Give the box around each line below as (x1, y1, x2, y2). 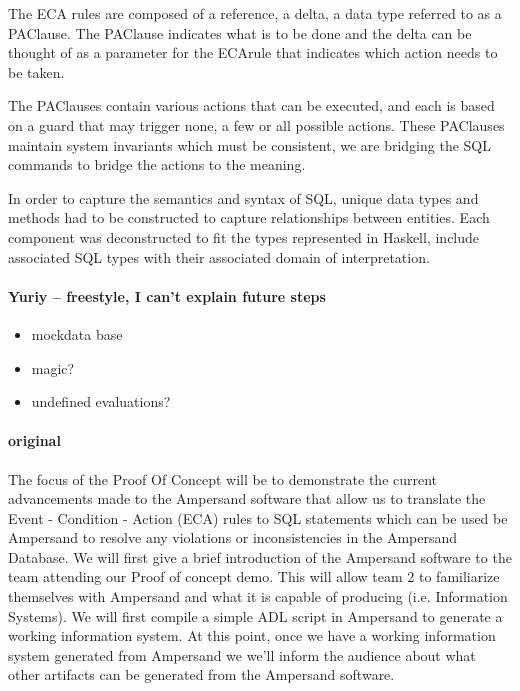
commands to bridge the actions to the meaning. (8, 154, 306, 175)
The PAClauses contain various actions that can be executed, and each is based (8, 95, 495, 116)
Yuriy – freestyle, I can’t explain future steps (8, 285, 326, 306)
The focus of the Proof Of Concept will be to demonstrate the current (8, 468, 438, 489)
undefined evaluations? (31, 391, 171, 412)
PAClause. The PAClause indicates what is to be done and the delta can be (8, 22, 472, 43)
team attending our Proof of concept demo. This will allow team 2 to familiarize (8, 566, 500, 587)
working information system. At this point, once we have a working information (8, 625, 496, 646)
